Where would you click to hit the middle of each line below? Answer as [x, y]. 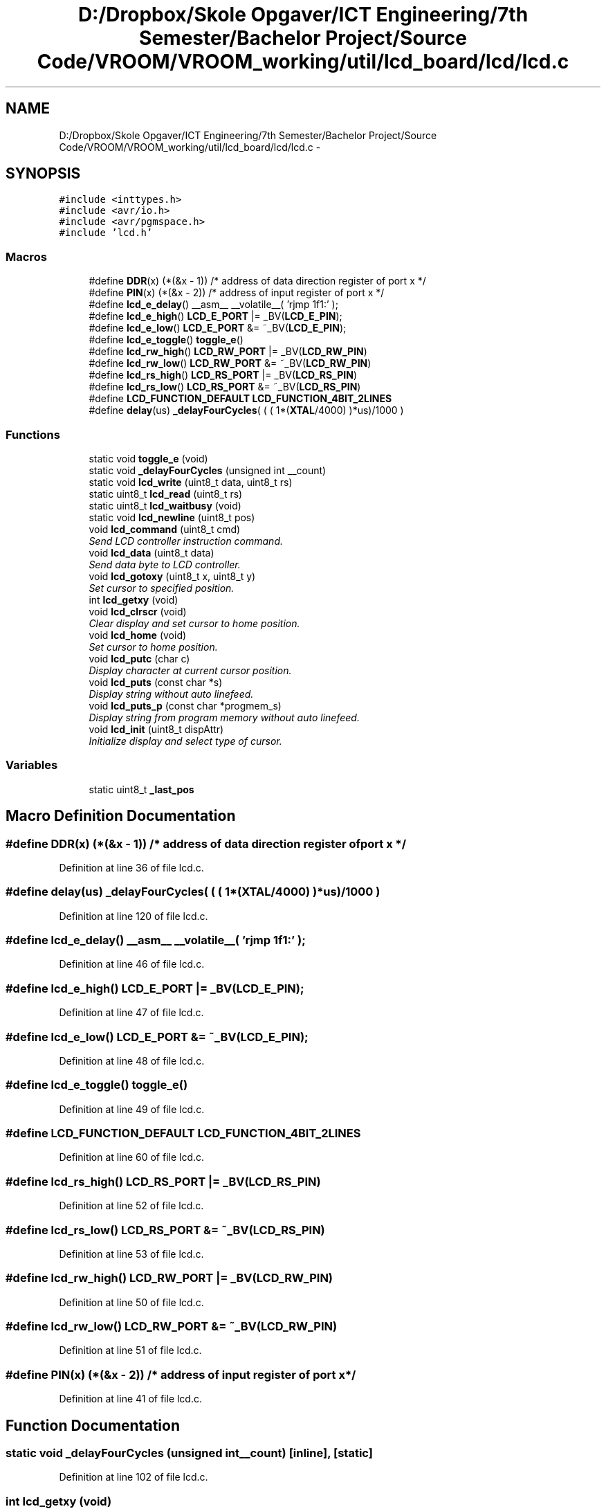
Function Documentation [93, 1425]
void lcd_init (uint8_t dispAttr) [156, 729]
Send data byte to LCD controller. [165, 564]
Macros [26, 256]
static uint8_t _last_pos [141, 789]
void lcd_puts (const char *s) [156, 682]
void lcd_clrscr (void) [138, 611]
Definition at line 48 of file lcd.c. [132, 1060]
